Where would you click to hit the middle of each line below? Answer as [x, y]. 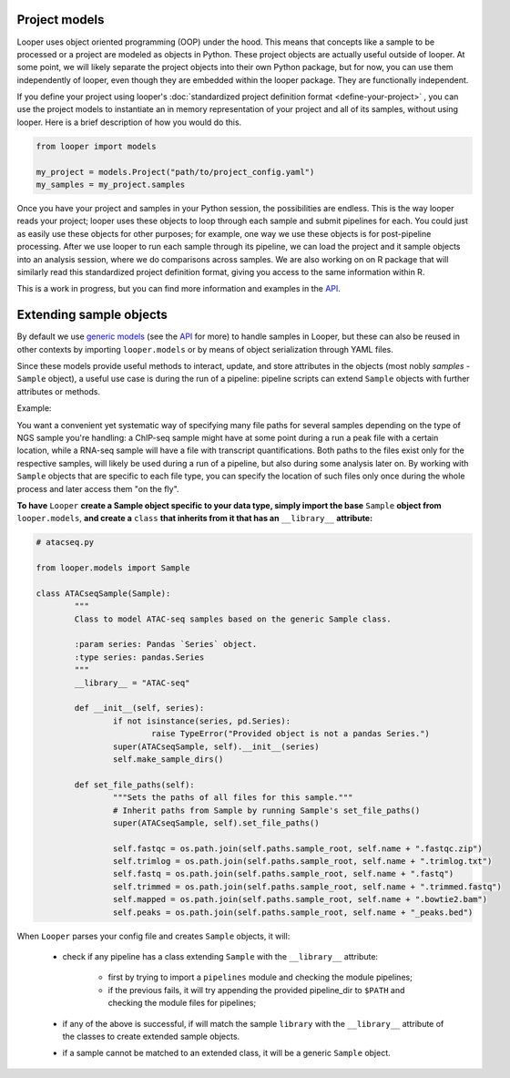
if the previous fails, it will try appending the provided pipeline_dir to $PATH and [256, 990]
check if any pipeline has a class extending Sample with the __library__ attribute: [220, 957]
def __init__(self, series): [139, 708]
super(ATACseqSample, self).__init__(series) [216, 746]
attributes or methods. [58, 391]
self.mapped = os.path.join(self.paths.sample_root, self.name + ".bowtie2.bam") [300, 899]
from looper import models [96, 146]
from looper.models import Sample [113, 568]
